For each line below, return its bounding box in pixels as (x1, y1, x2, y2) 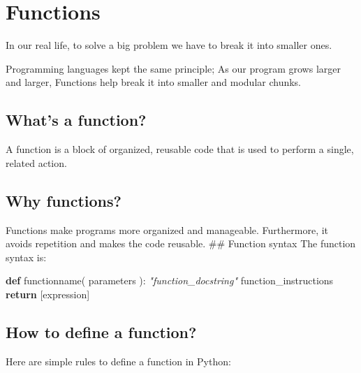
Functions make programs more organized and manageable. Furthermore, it (6, 222, 329, 237)
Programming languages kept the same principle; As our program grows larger (6, 61, 341, 75)
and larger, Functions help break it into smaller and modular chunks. (6, 75, 302, 89)
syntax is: (6, 249, 47, 264)
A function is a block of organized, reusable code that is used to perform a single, (6, 142, 354, 156)
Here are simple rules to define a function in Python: (6, 353, 231, 368)
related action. (6, 155, 67, 170)
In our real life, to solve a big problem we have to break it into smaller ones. (6, 38, 332, 52)
